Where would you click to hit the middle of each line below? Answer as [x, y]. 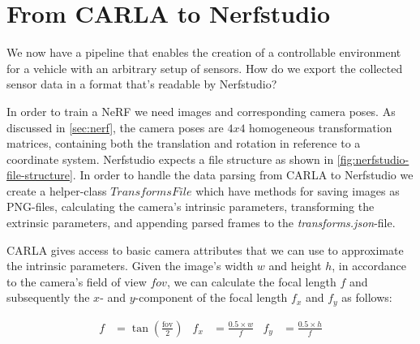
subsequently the [48, 297]
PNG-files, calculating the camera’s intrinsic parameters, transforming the [191, 206]
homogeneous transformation [321, 127]
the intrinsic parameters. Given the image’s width [130, 266]
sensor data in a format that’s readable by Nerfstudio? [142, 84]
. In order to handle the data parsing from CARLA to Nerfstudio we [243, 175]
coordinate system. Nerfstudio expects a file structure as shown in [170, 159]
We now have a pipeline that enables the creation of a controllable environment [204, 52]
